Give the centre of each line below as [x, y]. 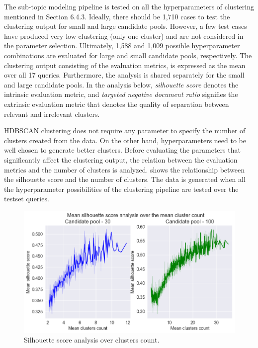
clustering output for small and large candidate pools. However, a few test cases [126, 26]
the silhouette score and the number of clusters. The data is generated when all [125, 179]
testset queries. [27, 199]
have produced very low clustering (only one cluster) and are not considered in [124, 36]
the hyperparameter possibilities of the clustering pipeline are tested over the [121, 189]
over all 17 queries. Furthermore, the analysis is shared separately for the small [124, 75]
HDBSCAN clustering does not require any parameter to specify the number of [125, 130]
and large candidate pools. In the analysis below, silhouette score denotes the [121, 84]
